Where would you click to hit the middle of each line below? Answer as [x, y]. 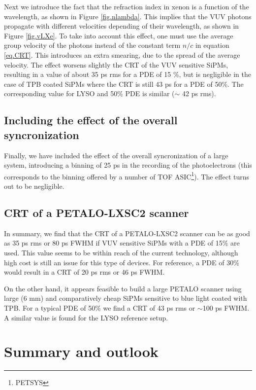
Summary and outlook [81, 351]
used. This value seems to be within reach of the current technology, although [121, 252]
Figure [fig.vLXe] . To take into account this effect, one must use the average [119, 35]
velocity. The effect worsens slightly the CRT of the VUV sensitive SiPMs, [116, 64]
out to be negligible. [34, 186]
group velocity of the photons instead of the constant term [92, 45]
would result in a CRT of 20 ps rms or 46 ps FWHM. [84, 272]
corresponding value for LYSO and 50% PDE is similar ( [89, 93]
